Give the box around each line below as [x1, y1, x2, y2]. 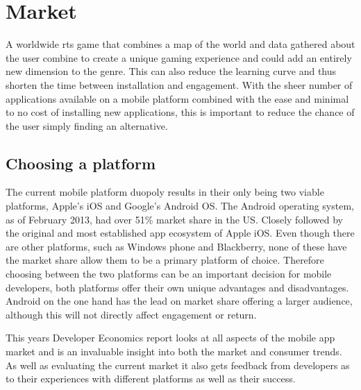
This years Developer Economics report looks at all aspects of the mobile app [6, 330, 335, 345]
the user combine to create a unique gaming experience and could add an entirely [6, 50, 352, 65]
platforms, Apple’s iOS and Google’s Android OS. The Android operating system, [6, 198, 354, 213]
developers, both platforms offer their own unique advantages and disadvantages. [6, 280, 349, 294]
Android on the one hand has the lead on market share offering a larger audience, [6, 294, 353, 308]
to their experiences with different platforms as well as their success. [6, 371, 296, 386]
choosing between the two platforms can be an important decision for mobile [6, 266, 332, 281]
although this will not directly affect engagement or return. [6, 307, 257, 321]
